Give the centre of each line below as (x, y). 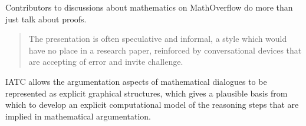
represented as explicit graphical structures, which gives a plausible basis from (147, 93)
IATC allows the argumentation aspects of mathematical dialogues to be (136, 81)
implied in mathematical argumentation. (78, 116)
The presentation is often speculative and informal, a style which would (158, 39)
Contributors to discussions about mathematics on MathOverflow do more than (149, 7)
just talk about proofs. (46, 19)
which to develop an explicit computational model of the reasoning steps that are (152, 105)
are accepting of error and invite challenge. (106, 62)
